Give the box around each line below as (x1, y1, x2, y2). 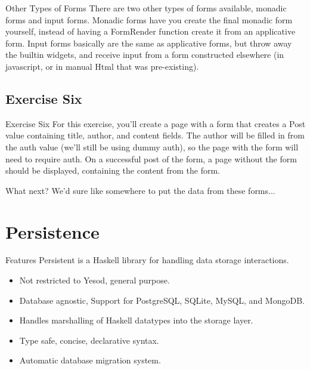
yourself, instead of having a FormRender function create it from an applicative (5, 25, 296, 38)
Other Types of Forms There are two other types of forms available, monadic (5, 2, 287, 14)
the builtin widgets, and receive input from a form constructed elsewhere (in (5, 48, 284, 61)
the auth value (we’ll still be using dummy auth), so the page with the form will (5, 140, 299, 153)
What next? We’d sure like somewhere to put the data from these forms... (5, 184, 275, 196)
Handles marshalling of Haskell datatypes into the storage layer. (19, 314, 253, 326)
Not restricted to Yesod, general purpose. (19, 274, 170, 286)
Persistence (5, 219, 100, 243)
